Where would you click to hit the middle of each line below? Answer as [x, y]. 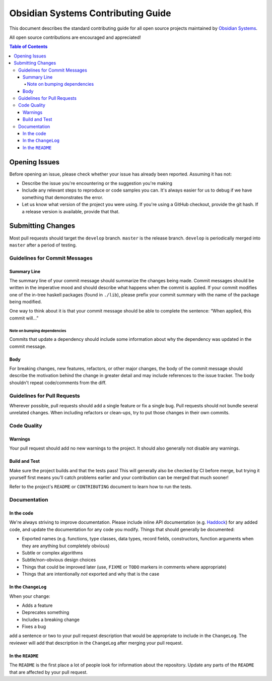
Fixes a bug [34, 627]
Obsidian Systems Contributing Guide [90, 13]
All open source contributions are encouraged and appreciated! [75, 37]
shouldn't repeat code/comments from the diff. [58, 383]
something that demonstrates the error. [62, 197]
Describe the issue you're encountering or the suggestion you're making [97, 183]
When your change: [30, 596]
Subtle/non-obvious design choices [59, 560]
